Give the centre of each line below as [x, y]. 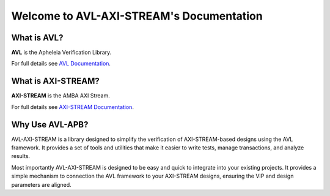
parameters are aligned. [41, 184]
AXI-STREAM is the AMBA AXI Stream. [61, 96]
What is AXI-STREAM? [56, 81]
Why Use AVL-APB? [50, 125]
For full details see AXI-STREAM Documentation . [73, 107]
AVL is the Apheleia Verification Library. [61, 53]
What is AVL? [37, 38]
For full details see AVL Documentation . [61, 64]
